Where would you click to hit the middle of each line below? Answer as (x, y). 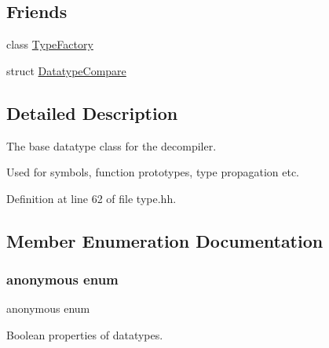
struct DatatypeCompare (66, 70)
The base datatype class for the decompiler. (111, 145)
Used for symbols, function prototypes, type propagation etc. (153, 172)
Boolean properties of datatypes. (85, 334)
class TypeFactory (50, 44)
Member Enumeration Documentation (165, 240)
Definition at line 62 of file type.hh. (91, 198)
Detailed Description (92, 112)
